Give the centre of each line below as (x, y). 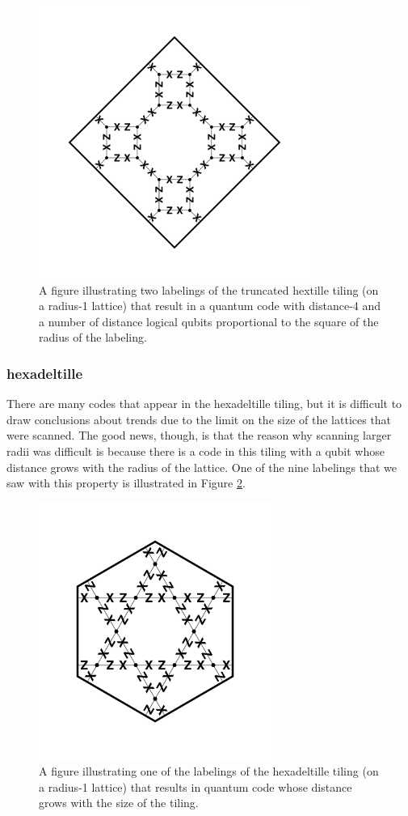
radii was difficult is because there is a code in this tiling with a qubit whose (196, 450)
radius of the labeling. (93, 337)
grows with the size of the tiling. (119, 803)
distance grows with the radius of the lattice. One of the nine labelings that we (202, 467)
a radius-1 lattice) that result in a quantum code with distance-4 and (210, 306)
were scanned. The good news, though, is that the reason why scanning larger (199, 435)
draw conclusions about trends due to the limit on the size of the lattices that (199, 419)
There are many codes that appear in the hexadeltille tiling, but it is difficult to (204, 404)
